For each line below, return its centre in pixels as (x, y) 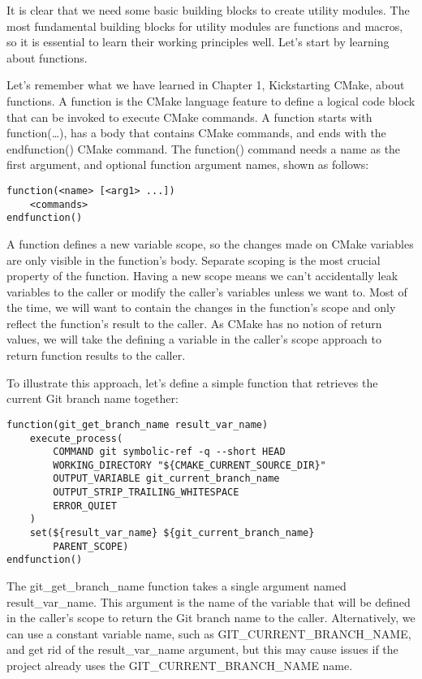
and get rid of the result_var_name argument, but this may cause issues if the (202, 649)
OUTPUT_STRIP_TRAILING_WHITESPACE (146, 493)
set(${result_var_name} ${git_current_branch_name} (172, 533)
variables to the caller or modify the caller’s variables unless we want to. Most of (207, 291)
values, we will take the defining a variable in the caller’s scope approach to (194, 339)
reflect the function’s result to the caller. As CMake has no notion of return (194, 323)
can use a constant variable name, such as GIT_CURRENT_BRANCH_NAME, (209, 633)
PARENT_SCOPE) (91, 546)
